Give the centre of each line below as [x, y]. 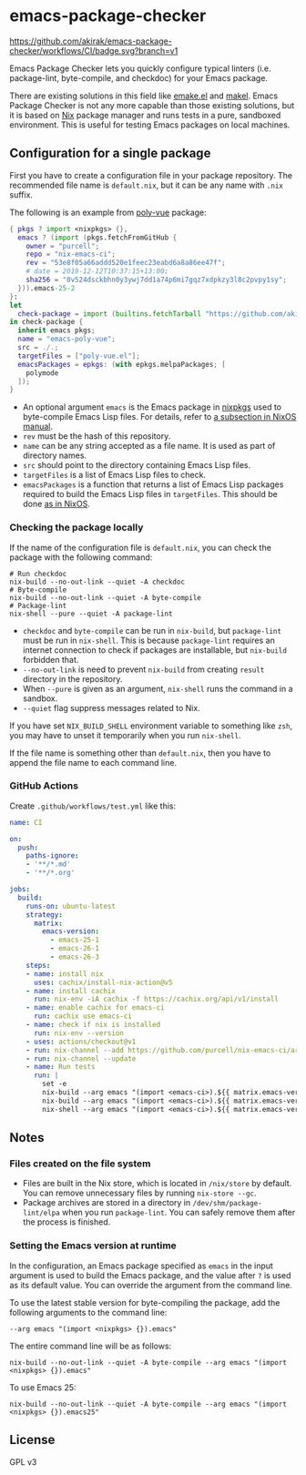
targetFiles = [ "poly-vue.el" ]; [79, 356]
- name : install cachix [71, 991]
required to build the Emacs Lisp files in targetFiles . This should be [150, 494]
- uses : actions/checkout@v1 [81, 1042]
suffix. [21, 194]
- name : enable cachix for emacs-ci [96, 1008]
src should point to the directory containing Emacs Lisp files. [137, 465]
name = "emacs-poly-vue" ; [67, 339]
